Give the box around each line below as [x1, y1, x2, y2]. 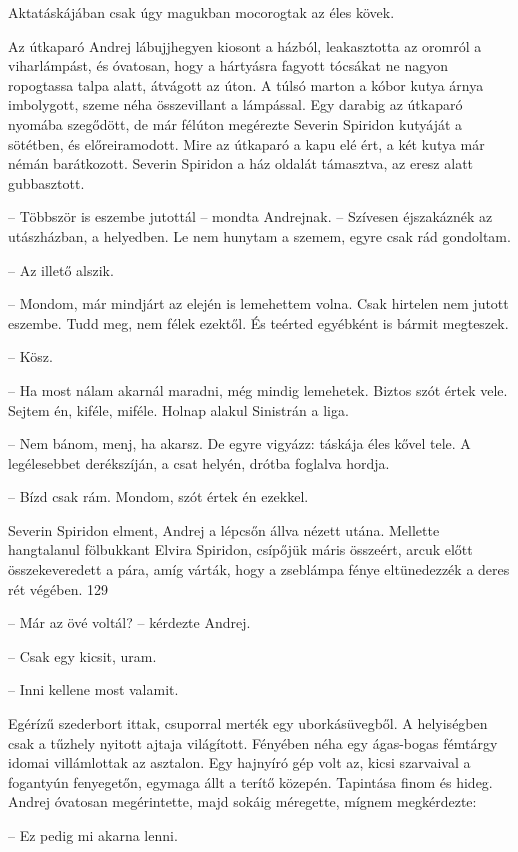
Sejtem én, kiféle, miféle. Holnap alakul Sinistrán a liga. [8, 399, 349, 420]
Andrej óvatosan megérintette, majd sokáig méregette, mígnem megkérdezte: [8, 791, 477, 812]
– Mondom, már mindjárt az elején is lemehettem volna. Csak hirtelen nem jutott [8, 293, 509, 314]
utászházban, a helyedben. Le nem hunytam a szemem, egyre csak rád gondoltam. [8, 225, 511, 246]
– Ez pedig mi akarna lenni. [8, 825, 178, 845]
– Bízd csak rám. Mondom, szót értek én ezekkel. [8, 486, 309, 507]
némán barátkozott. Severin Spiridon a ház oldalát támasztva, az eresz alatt [8, 153, 474, 174]
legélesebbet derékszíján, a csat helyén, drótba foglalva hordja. [8, 452, 390, 473]
